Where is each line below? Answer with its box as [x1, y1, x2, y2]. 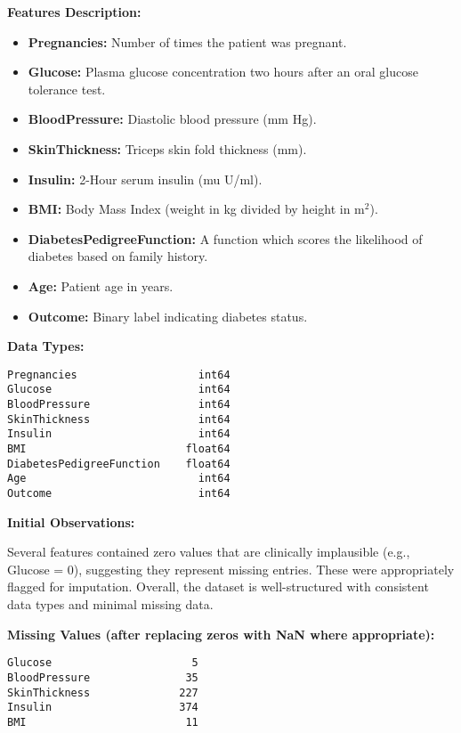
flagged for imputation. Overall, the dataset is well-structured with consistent [7, 577, 429, 596]
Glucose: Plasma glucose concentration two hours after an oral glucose [28, 62, 418, 81]
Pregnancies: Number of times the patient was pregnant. [28, 32, 347, 51]
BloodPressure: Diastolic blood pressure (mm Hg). [28, 110, 317, 128]
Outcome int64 [7, 486, 230, 500]
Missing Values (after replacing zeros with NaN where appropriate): [7, 624, 435, 643]
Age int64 [7, 472, 230, 485]
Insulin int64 [7, 428, 230, 441]
